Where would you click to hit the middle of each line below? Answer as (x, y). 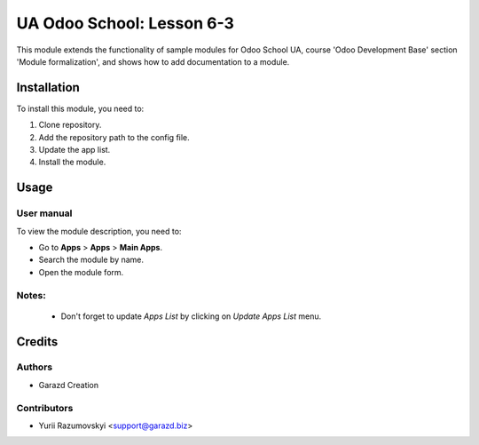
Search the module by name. (91, 260)
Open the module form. (81, 272)
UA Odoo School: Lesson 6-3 (126, 23)
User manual (44, 213)
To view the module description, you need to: (99, 231)
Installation (48, 87)
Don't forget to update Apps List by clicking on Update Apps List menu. (191, 316)
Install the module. (72, 162)
